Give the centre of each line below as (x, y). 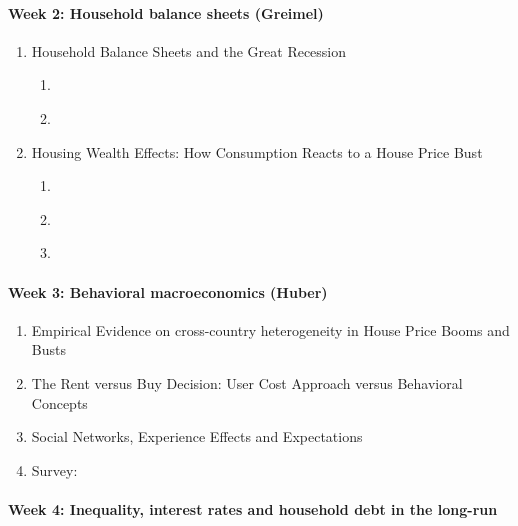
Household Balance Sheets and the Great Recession (189, 50)
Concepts (59, 402)
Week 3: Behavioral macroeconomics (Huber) (168, 291)
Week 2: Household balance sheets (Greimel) (166, 12)
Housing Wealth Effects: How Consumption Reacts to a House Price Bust (257, 151)
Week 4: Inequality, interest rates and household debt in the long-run (253, 508)
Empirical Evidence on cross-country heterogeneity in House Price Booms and (270, 329)
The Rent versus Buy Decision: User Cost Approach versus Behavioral (247, 382)
